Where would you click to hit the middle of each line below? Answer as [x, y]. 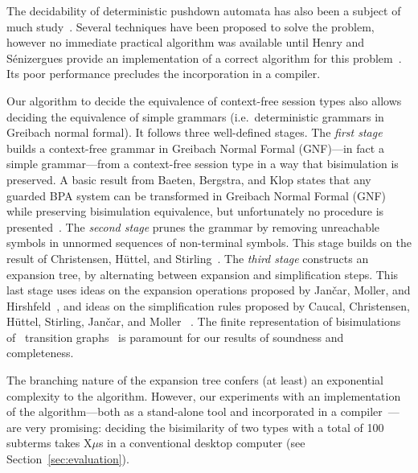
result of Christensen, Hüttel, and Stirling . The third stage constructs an [188, 258]
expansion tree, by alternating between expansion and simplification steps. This [203, 274]
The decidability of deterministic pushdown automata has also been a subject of [204, 10]
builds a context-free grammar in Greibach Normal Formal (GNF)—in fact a [195, 148]
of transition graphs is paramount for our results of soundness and [175, 337]
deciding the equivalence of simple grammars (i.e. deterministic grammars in [195, 116]
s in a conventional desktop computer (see [202, 443]
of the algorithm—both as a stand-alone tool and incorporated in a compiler [195, 411]
